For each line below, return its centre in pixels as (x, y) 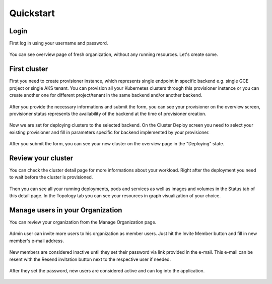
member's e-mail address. (37, 241)
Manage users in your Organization (66, 210)
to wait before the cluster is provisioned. (51, 177)
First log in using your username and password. (59, 43)
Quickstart (32, 13)
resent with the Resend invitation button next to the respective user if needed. (90, 259)
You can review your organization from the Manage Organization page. (83, 222)
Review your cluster (41, 158)
